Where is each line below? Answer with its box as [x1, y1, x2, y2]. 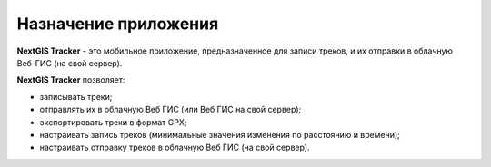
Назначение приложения [16, 14, 219, 34]
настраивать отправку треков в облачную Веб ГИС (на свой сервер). [39, 142, 310, 153]
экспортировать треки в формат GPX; [39, 116, 187, 127]
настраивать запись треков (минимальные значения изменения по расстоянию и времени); [39, 129, 400, 140]
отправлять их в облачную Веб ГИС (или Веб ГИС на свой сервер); [39, 104, 302, 115]
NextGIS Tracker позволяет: [16, 74, 125, 85]
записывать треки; [39, 91, 113, 102]
